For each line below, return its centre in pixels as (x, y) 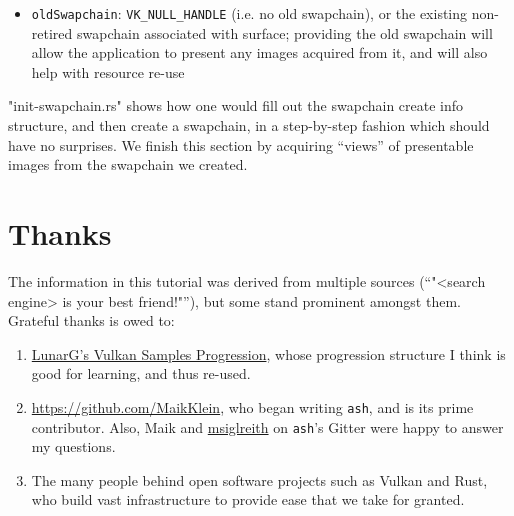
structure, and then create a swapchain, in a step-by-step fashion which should (249, 125)
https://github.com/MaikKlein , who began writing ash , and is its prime (252, 406)
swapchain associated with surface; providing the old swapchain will (284, 32)
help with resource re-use (108, 71)
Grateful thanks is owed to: (91, 320)
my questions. (73, 446)
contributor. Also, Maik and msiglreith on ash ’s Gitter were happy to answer (267, 426)
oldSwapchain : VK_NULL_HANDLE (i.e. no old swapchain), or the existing (249, 13)
